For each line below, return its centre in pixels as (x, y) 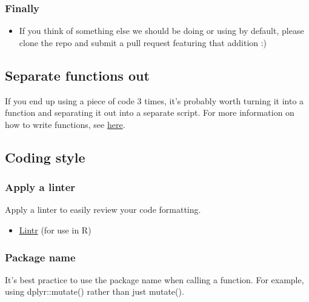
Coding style (45, 157)
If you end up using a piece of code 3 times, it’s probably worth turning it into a (154, 100)
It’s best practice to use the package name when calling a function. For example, (154, 279)
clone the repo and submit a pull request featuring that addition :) (143, 42)
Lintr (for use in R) (55, 230)
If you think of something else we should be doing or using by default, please (161, 31)
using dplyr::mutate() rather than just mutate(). (95, 291)
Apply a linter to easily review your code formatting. (103, 210)
